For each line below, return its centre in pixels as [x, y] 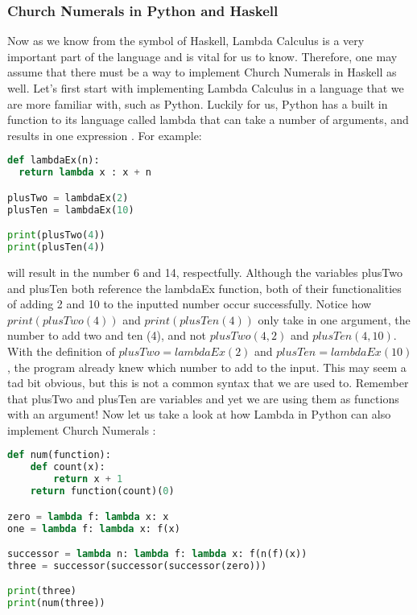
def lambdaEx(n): [54, 161]
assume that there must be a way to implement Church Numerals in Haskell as [202, 72]
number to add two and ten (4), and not [107, 335]
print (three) [42, 591]
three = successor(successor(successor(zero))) [137, 565]
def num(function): [59, 455]
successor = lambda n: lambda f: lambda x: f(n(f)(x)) [157, 554]
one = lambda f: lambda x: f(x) [94, 528]
